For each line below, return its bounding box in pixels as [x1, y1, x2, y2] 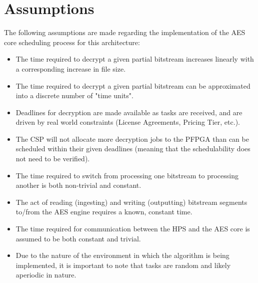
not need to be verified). [15, 153, 90, 164]
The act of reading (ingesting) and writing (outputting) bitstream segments [15, 196, 247, 207]
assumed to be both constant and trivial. [15, 233, 141, 243]
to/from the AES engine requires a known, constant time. [15, 206, 192, 217]
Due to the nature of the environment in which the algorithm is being [15, 250, 229, 260]
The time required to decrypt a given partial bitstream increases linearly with [15, 54, 254, 64]
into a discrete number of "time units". [15, 90, 133, 101]
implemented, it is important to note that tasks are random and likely [15, 259, 231, 270]
